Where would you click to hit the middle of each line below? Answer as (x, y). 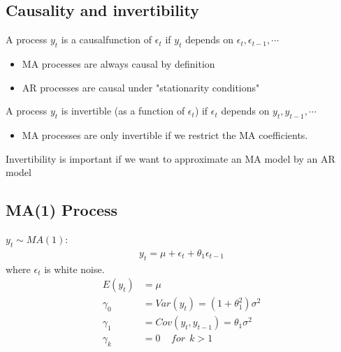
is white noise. (74, 269)
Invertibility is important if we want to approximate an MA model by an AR (170, 158)
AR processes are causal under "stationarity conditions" (141, 87)
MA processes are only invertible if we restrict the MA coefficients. (165, 134)
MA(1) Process (62, 210)
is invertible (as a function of (123, 111)
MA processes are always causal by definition (118, 64)
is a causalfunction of (107, 39)
